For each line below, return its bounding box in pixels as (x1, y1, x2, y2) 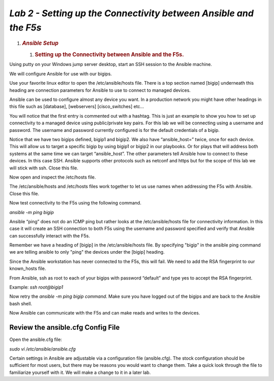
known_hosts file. (9, 265, 46, 271)
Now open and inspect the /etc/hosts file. (9, 174, 96, 180)
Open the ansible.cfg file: (9, 336, 62, 342)
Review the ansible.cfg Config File (9, 323, 120, 332)
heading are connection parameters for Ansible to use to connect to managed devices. (9, 87, 191, 93)
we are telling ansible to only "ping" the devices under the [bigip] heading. (9, 249, 165, 255)
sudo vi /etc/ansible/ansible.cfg (9, 345, 76, 352)
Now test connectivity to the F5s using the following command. (9, 200, 142, 206)
